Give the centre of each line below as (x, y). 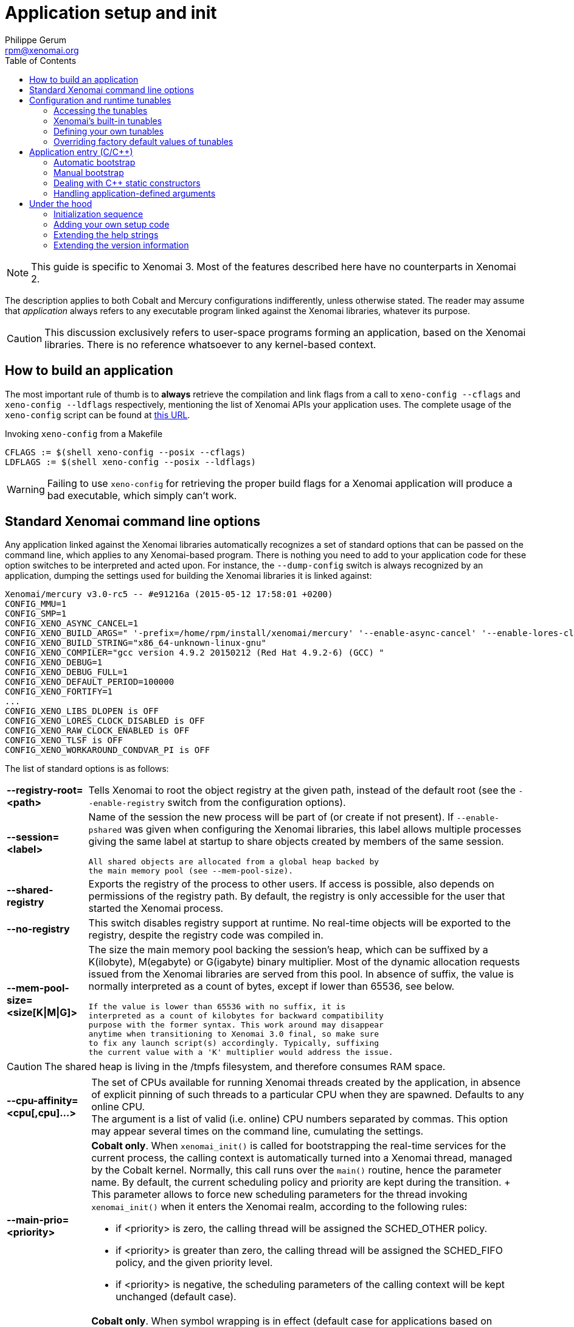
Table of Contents (41, 60)
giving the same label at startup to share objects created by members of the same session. (296, 842)
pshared (105, 830)
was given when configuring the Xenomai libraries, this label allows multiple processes (323, 829)
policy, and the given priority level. (194, 1263)
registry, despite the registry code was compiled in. (206, 935)
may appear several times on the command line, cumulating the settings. (258, 1131)
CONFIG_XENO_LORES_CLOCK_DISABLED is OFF (105, 721)
